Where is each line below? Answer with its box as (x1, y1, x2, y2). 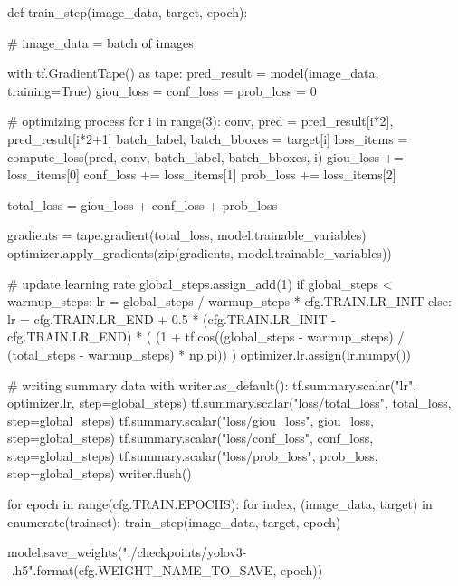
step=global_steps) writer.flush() (7, 464, 192, 483)
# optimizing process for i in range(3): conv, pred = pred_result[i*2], (7, 111, 394, 130)
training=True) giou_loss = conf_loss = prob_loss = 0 (7, 81, 317, 100)
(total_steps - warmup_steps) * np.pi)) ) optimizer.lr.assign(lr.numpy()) (7, 344, 411, 363)
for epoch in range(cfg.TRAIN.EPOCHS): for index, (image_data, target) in (7, 495, 433, 514)
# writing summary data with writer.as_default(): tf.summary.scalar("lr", (7, 375, 417, 394)
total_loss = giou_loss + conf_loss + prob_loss (7, 195, 278, 214)
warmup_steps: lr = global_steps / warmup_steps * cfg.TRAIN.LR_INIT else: (7, 292, 452, 311)
